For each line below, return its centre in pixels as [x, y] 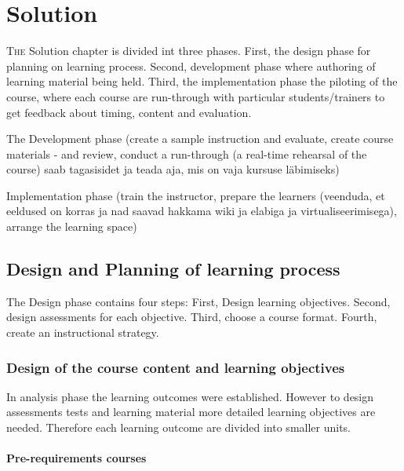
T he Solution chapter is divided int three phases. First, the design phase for [189, 51]
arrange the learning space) [72, 226]
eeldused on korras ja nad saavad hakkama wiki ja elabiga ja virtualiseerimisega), [202, 211]
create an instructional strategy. [83, 332]
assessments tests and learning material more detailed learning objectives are [191, 412]
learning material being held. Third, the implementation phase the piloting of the [202, 81]
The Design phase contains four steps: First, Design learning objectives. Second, [198, 301]
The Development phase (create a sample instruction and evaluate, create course [200, 139]
